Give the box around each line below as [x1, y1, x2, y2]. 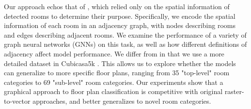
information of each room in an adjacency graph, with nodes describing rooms [4, 20, 236, 30]
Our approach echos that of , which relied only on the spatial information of [4, 1, 230, 11]
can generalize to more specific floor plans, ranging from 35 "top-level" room [4, 68, 230, 78]
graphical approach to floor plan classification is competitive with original [4, 86, 223, 96]
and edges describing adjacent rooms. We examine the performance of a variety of [4, 29, 247, 40]
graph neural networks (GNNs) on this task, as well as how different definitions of [4, 39, 247, 49]
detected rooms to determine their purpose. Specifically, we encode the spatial [4, 11, 235, 21]
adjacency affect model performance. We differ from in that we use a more [4, 48, 224, 58]
